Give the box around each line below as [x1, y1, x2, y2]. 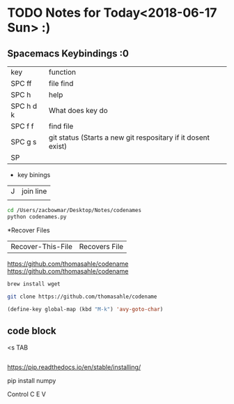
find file [48, 121, 74, 130]
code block [7, 324, 57, 336]
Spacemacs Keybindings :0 [7, 47, 129, 59]
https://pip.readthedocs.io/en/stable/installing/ [7, 363, 141, 371]
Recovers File [79, 241, 124, 251]
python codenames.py [7, 213, 68, 220]
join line [22, 186, 47, 196]
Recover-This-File [10, 241, 73, 251]
